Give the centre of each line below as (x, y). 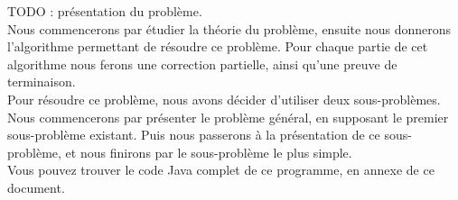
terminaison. (42, 82)
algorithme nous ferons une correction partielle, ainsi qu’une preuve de (202, 64)
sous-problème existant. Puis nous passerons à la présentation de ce (194, 135)
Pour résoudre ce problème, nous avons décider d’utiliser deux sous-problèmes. (224, 99)
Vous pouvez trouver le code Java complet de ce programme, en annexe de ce (221, 170)
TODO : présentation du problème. (105, 11)
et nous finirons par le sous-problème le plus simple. (209, 152)
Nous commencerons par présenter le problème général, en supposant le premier (228, 117)
